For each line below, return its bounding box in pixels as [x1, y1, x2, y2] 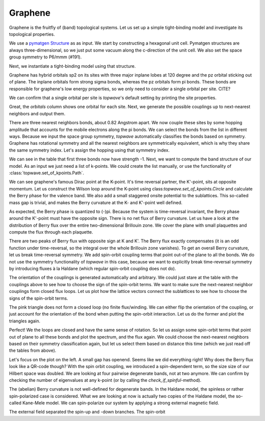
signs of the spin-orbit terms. [9, 295, 68, 301]
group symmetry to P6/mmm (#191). [9, 54, 82, 60]
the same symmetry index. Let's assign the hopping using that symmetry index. [9, 147, 170, 153]
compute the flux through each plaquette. [9, 229, 93, 235]
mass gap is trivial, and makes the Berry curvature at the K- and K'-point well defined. [9, 199, 183, 206]
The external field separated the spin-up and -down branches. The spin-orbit [9, 409, 165, 415]
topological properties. [9, 31, 55, 37]
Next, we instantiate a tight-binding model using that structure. [9, 63, 136, 69]
